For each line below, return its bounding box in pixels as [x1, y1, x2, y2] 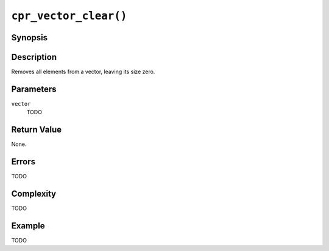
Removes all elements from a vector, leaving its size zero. [11, 68, 155, 76]
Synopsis [11, 32, 48, 43]
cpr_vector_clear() [11, 9, 127, 23]
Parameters [11, 84, 57, 94]
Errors [11, 156, 36, 167]
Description [11, 52, 57, 62]
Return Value [11, 125, 62, 135]
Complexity [11, 189, 57, 198]
